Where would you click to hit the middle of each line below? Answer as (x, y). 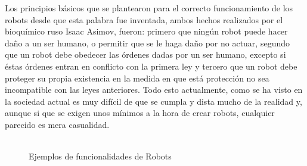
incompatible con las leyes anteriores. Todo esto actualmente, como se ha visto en (154, 90)
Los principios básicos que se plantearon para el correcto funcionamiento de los (149, 8)
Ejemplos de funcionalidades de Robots (100, 156)
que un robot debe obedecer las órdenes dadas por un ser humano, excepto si (145, 54)
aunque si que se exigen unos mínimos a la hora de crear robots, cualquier (140, 113)
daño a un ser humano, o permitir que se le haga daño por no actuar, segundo (148, 43)
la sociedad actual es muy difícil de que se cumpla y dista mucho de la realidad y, (153, 101)
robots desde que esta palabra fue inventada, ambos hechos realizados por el (144, 19)
